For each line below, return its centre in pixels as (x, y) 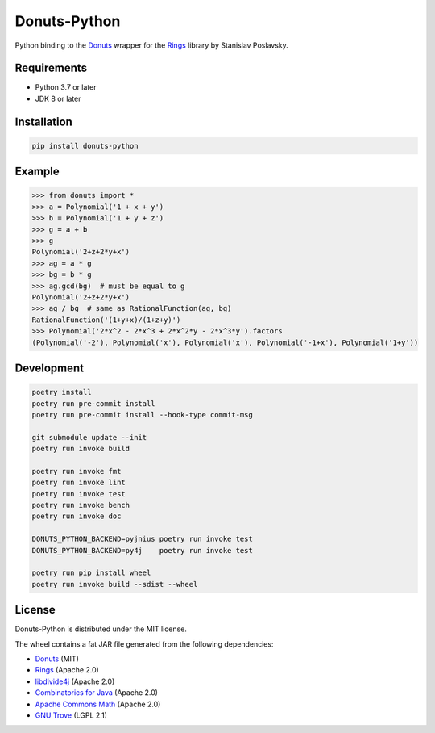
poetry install (62, 392)
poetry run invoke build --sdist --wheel (115, 584)
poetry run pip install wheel (91, 573)
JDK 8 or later (58, 98)
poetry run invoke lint (79, 483)
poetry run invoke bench (81, 505)
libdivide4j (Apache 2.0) (75, 681)
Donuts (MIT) (57, 659)
